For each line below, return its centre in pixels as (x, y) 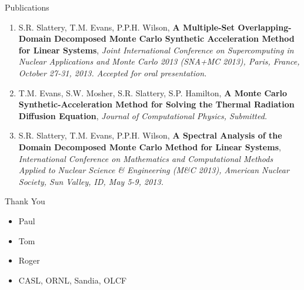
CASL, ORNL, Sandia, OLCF (73, 280)
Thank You (25, 201)
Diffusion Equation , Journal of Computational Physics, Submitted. (143, 115)
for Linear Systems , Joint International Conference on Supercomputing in (156, 50)
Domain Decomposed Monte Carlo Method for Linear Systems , (150, 146)
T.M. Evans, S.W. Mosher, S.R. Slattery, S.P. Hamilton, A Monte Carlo (153, 92)
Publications (27, 7)
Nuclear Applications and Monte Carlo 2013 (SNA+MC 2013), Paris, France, (159, 61)
